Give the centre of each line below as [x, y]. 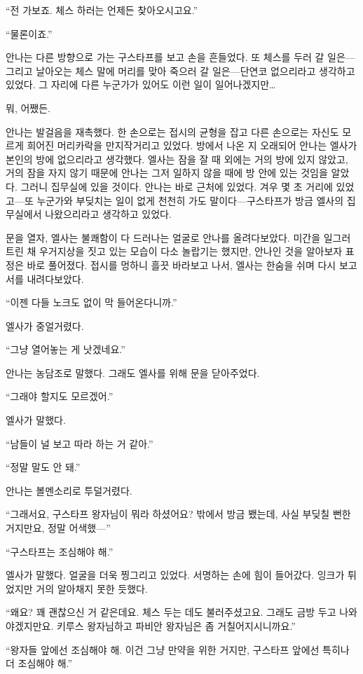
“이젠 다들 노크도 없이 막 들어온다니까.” [91, 302]
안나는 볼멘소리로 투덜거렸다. [69, 490]
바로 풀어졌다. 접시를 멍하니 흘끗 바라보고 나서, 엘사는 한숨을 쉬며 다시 [181, 264]
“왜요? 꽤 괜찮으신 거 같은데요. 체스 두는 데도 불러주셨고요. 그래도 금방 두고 [171, 612]
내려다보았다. [55, 278]
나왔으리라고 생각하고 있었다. [108, 214]
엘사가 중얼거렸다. [45, 325]
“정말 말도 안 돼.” [43, 467]
